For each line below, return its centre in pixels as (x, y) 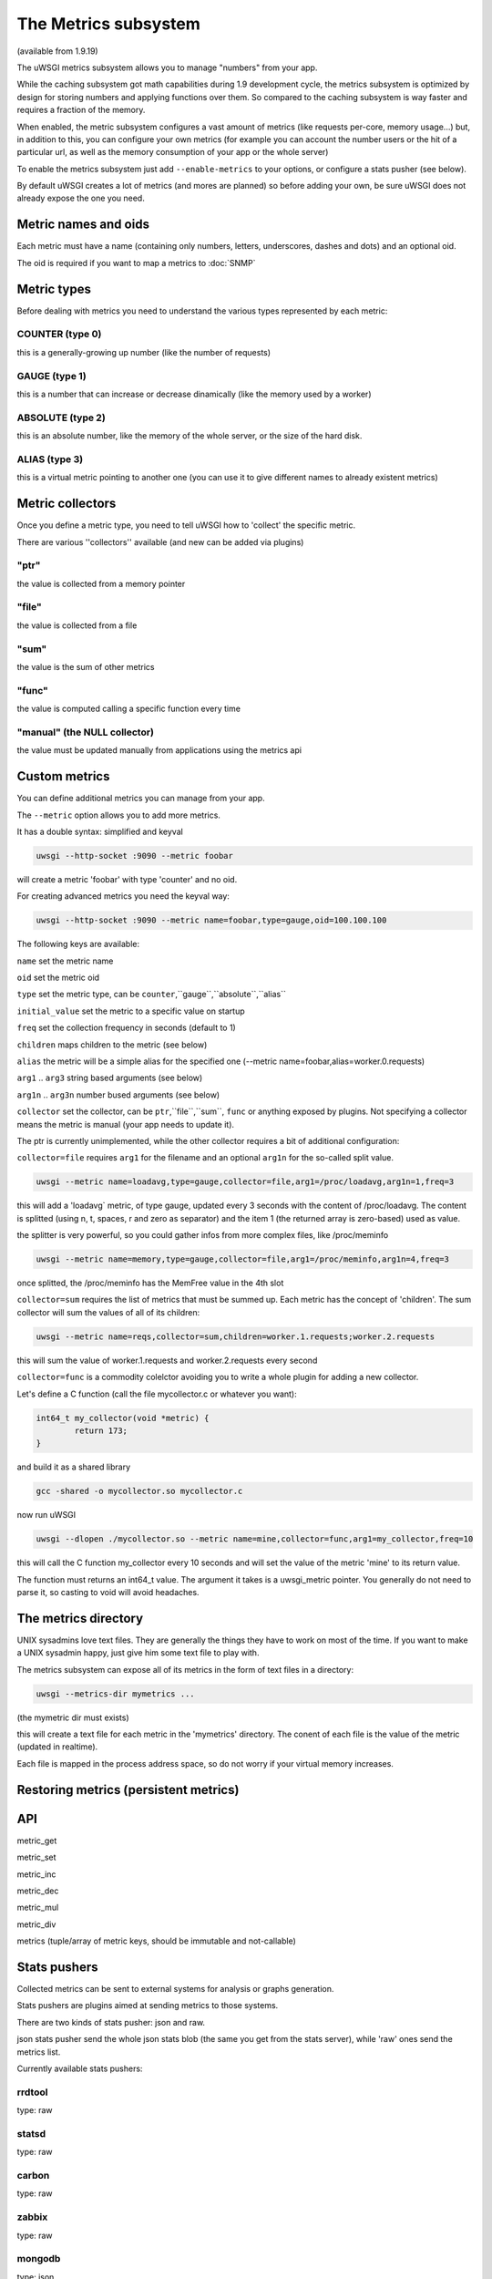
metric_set (36, 1857)
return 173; (101, 1430)
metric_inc (36, 1874)
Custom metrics (63, 776)
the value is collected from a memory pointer (101, 583)
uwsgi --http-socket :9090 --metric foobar (135, 856)
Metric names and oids (83, 225)
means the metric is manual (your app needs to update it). (126, 1124)
